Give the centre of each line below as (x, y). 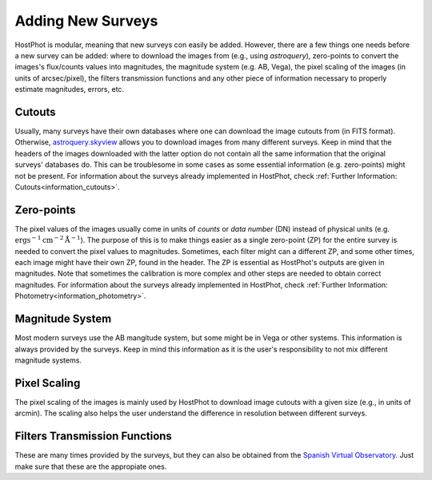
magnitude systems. (48, 360)
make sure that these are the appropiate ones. (91, 466)
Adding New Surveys (86, 21)
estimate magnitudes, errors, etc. (69, 89)
